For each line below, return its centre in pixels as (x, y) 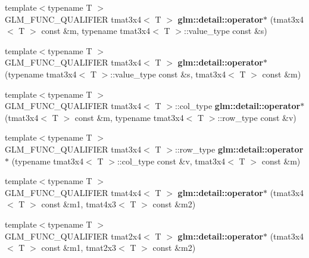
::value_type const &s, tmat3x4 (168, 74)
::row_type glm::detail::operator (239, 149)
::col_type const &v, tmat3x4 (171, 161)
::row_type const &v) (257, 117)
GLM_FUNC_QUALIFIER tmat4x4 (73, 192)
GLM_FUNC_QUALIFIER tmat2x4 (73, 236)
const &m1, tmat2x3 (79, 248)
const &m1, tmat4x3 (79, 204)
